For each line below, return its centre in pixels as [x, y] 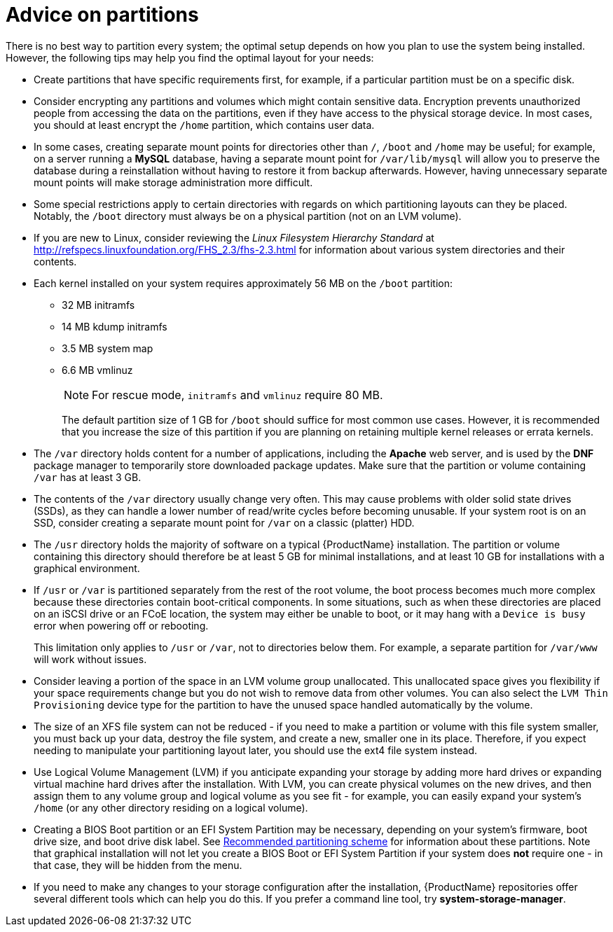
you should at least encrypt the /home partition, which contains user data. [204, 125]
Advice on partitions [102, 15]
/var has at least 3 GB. [88, 477]
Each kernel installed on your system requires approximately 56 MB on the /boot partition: [243, 283]
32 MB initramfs [98, 305]
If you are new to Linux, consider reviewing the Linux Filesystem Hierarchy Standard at [234, 237]
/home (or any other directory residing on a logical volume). [171, 807]
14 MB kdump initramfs [115, 326]
